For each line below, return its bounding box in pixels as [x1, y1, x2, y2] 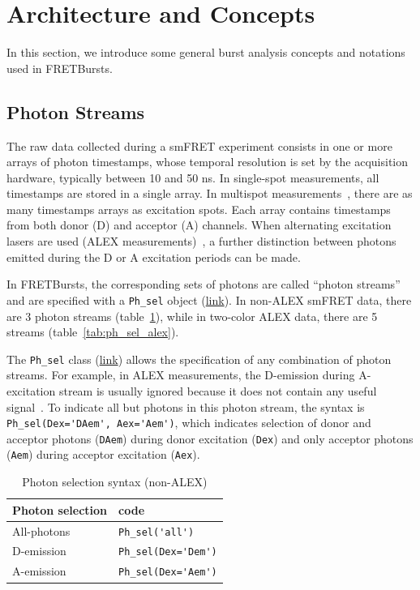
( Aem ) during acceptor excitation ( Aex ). [6, 446, 200, 463]
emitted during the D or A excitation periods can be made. [6, 248, 301, 265]
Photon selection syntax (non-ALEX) [22, 473, 208, 490]
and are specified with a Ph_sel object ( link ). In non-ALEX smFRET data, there [6, 291, 412, 308]
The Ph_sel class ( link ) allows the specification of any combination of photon [6, 350, 392, 367]
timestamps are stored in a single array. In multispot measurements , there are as [6, 185, 413, 202]
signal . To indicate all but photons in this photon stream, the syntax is [6, 398, 365, 415]
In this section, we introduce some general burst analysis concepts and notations [6, 44, 405, 61]
